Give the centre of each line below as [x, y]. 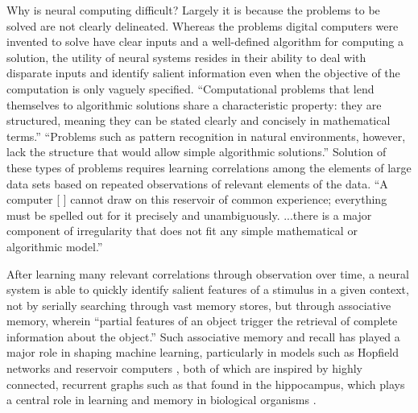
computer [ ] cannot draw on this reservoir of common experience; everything [197, 199]
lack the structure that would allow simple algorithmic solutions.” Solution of [197, 152]
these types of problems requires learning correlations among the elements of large [209, 167]
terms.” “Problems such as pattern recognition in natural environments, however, [206, 136]
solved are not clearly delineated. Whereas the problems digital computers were [203, 25]
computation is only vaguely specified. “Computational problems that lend [190, 88]
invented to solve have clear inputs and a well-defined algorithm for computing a [205, 41]
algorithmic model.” [55, 246]
